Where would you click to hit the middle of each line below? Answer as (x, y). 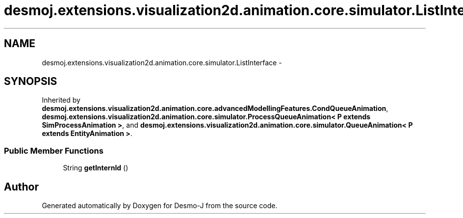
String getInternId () (96, 168)
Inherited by (61, 100)
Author (21, 187)
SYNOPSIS (31, 82)
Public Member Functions (54, 150)
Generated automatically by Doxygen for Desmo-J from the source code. (160, 206)
